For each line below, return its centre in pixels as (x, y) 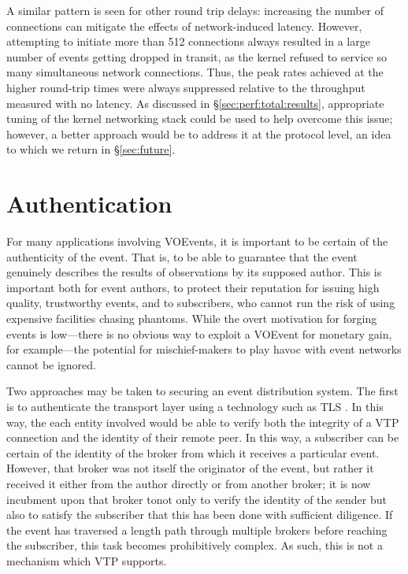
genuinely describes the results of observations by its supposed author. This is (194, 272)
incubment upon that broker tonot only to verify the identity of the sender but (197, 499)
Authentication (89, 204)
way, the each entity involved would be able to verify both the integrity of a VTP (203, 422)
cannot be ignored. (52, 364)
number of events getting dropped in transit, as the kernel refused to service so (197, 56)
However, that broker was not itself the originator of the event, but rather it (190, 468)
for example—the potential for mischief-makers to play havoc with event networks (204, 349)
